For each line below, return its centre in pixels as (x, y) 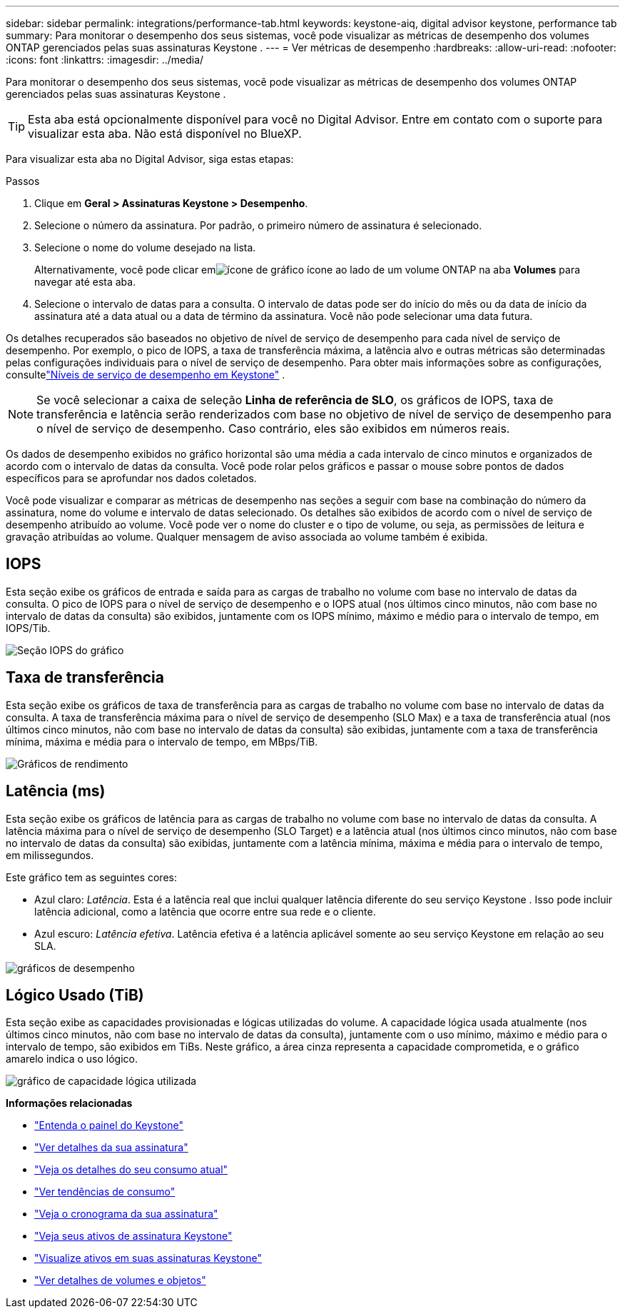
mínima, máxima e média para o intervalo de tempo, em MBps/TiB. (162, 741)
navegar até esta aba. (85, 282)
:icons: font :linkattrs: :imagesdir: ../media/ (105, 60)
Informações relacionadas (69, 1103)
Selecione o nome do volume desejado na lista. (145, 247)
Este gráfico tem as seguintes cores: (91, 877)
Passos (23, 181)
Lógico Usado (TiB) (75, 995)
